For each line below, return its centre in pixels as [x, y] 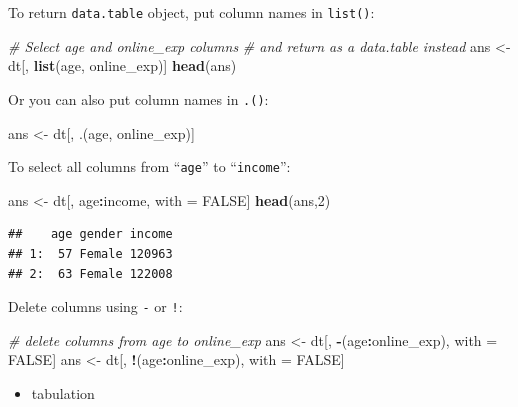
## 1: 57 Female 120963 [90, 253]
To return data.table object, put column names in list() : [191, 12]
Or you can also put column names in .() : [138, 98]
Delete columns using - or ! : [95, 306]
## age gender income [90, 234]
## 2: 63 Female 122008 [90, 273]
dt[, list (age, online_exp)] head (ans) [122, 65]
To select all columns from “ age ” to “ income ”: [149, 166]
